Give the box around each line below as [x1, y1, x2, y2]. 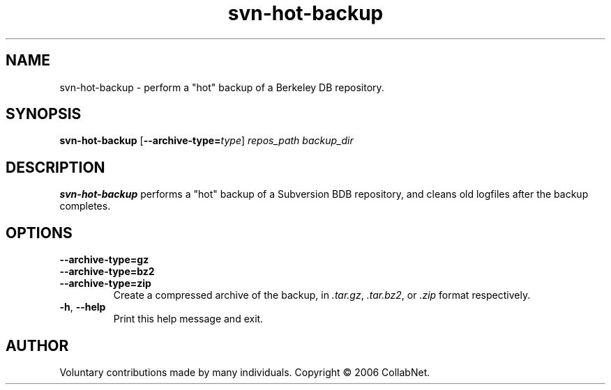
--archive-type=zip [59, 277, 151, 290]
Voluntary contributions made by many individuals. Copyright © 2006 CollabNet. [59, 366, 430, 378]
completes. [59, 200, 111, 212]
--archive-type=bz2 [59, 265, 155, 278]
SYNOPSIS [6, 105, 82, 123]
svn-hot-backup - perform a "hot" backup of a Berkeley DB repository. [59, 81, 384, 93]
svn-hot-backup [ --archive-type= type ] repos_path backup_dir [59, 134, 354, 147]
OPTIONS [6, 224, 73, 242]
